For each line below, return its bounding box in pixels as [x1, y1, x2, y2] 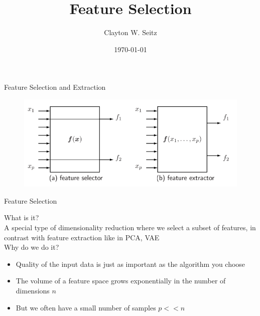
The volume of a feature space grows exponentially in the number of [16, 275, 226, 286]
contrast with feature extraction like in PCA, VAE [4, 232, 160, 242]
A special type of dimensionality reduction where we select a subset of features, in [4, 222, 256, 233]
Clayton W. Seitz [104, 27, 157, 38]
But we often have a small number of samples [16, 302, 156, 312]
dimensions [16, 285, 50, 296]
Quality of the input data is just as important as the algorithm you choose [16, 258, 245, 269]
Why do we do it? [4, 242, 59, 252]
